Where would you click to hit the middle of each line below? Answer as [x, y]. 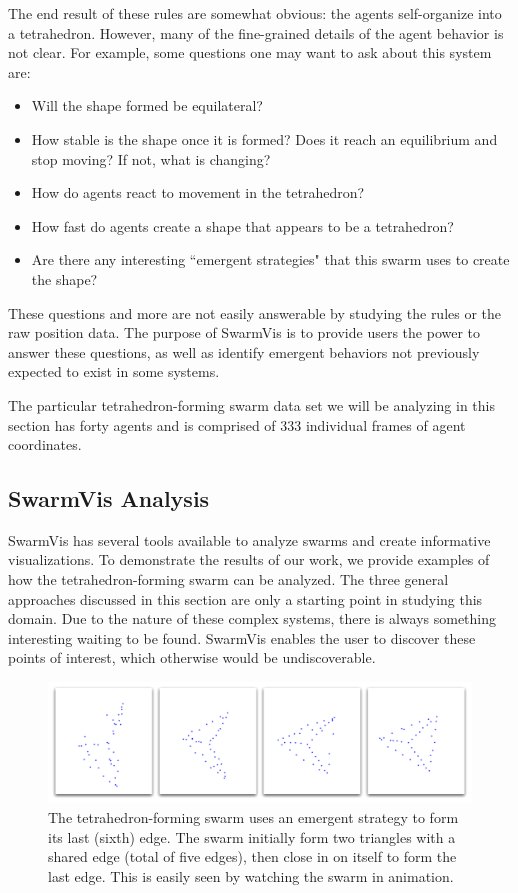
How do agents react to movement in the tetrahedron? [198, 192]
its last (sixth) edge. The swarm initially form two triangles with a [252, 836]
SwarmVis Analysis [109, 498]
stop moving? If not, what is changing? [151, 158]
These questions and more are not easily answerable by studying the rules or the [255, 312]
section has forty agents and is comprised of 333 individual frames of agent [237, 424]
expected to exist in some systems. [114, 371]
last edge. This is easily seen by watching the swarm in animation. [251, 875]
